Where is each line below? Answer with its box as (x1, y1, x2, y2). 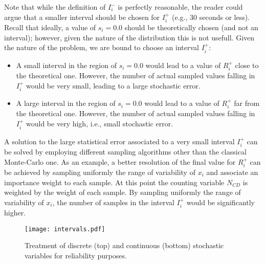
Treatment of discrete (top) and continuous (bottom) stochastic (25, 240, 224, 251)
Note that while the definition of (4, 2, 106, 12)
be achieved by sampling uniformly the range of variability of (4, 166, 195, 177)
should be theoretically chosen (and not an (124, 22, 258, 33)
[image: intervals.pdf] (25, 225, 105, 233)
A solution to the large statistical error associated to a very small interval (4, 136, 235, 146)
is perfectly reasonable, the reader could (118, 2, 243, 12)
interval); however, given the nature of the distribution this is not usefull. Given (4, 32, 255, 42)
